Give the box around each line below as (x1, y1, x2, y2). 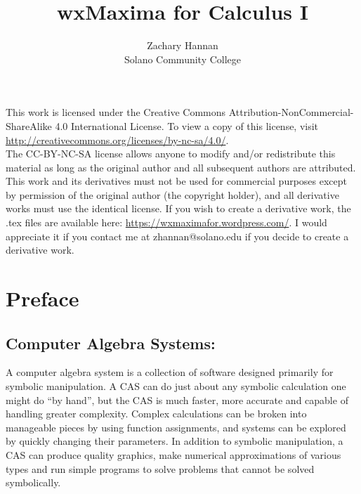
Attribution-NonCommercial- (228, 105, 354, 119)
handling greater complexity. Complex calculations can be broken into (6, 406, 307, 421)
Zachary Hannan (147, 38, 218, 53)
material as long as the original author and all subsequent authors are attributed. (6, 160, 356, 174)
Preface (6, 284, 79, 313)
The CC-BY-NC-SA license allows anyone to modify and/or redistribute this (6, 146, 336, 161)
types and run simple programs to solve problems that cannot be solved (6, 461, 315, 476)
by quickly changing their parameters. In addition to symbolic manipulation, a (6, 434, 343, 448)
